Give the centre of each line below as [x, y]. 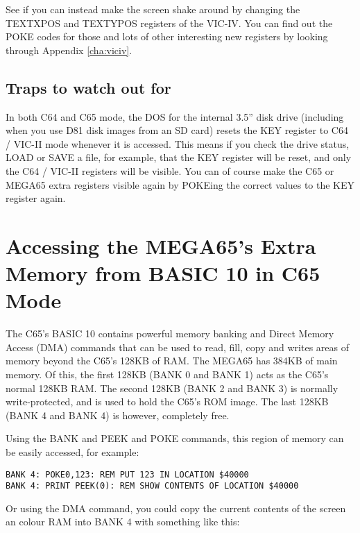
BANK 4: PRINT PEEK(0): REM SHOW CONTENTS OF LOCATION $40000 [152, 486]
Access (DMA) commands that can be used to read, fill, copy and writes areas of [177, 347]
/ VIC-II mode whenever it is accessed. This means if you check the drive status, [178, 143]
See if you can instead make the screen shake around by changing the [153, 9]
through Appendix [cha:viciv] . [69, 50]
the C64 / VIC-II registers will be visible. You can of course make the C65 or [170, 170]
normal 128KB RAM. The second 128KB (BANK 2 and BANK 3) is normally [172, 388]
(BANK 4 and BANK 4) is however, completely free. [118, 415]
